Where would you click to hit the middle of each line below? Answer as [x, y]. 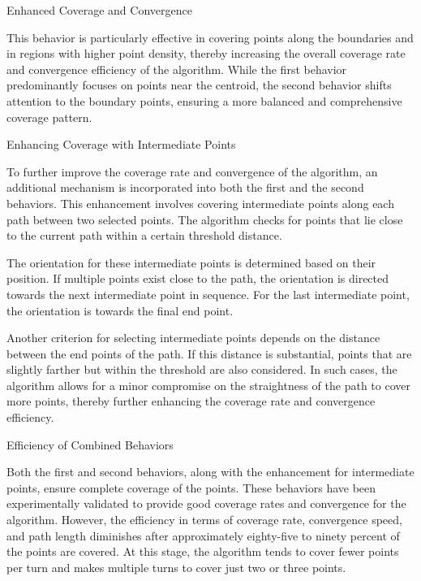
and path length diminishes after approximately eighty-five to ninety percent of [203, 535]
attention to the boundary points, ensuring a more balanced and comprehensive [204, 100]
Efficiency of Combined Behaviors [90, 444]
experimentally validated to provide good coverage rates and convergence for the [206, 503]
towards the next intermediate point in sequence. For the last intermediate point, [208, 294]
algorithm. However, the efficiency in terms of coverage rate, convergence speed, [204, 520]
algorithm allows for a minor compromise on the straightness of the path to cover [208, 385]
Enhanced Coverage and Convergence [99, 10]
